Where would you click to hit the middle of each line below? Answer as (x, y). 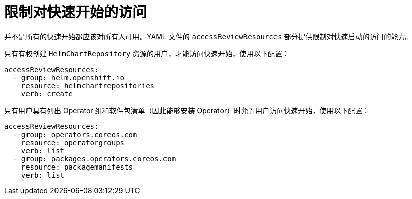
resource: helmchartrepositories (88, 86)
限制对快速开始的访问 (76, 12)
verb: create (47, 94)
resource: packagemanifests (77, 167)
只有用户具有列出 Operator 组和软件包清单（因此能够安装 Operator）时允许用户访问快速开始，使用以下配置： (187, 110)
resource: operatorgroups (73, 142)
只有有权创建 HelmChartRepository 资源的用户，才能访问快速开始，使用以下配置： (147, 53)
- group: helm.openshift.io (68, 77)
